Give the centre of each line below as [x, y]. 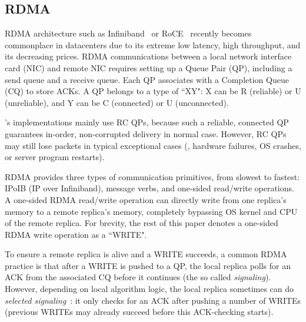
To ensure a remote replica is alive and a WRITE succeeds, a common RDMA [146, 254]
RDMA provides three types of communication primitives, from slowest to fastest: [152, 176]
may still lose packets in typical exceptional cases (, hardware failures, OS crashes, [153, 145]
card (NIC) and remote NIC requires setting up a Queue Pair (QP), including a [149, 67]
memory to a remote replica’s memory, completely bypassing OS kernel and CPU [151, 211]
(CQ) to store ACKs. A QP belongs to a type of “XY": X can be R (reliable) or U [153, 91]
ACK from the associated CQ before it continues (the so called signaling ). [138, 277]
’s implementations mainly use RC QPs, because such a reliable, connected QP [147, 122]
